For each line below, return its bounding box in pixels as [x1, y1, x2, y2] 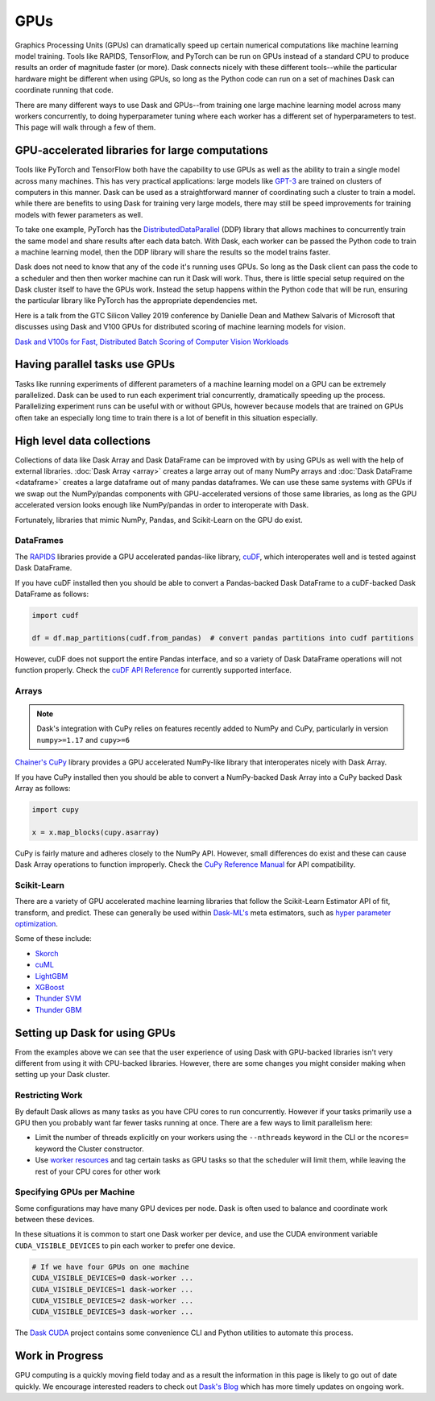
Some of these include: [14, 934, 92, 943]
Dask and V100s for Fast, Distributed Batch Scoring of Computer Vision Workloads [14, 337, 289, 346]
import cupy [31, 805, 80, 814]
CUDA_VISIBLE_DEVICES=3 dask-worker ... [31, 1308, 193, 1316]
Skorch [35, 948, 60, 958]
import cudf [31, 611, 80, 620]
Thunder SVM [35, 993, 82, 1003]
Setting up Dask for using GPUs [14, 1026, 176, 1039]
